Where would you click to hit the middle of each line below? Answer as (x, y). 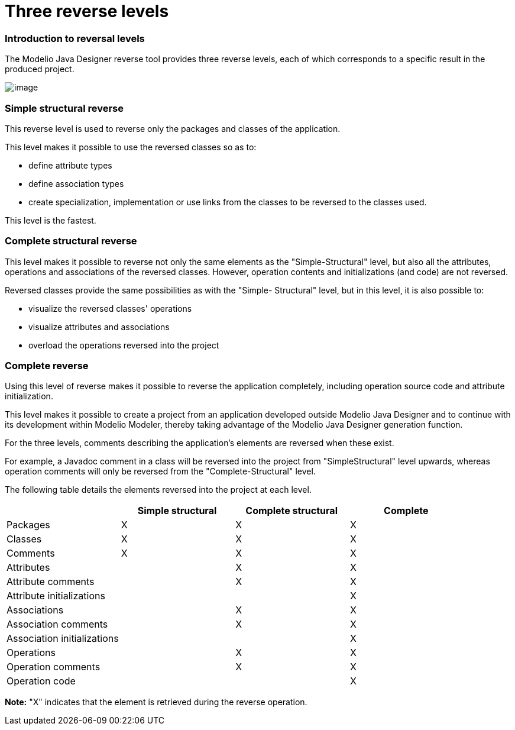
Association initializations (63, 639)
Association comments (57, 624)
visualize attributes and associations (99, 327)
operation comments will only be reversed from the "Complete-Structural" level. (160, 471)
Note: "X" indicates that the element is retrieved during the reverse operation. (156, 702)
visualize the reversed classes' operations (110, 308)
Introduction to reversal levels (75, 38)
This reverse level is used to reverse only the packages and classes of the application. (173, 128)
